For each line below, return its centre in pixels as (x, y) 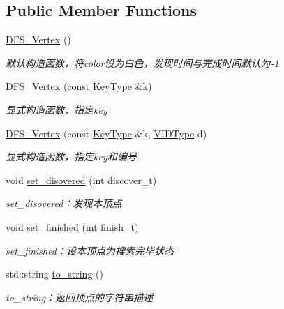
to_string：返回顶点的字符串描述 (80, 297)
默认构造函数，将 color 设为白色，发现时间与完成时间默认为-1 (142, 62)
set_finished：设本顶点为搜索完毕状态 (90, 250)
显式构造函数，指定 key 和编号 (71, 157)
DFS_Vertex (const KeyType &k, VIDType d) (106, 133)
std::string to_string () (54, 274)
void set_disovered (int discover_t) (81, 180)
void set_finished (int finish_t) (72, 226)
